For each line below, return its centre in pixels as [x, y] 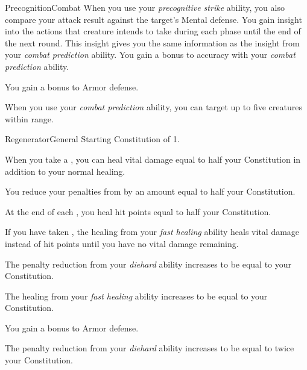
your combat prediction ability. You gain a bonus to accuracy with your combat [150, 55]
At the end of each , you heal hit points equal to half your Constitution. [138, 211]
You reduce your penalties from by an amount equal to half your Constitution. [150, 191]
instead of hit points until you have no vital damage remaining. [122, 243]
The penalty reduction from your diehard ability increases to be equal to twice [150, 348]
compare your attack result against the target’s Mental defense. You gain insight [153, 19]
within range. [29, 118]
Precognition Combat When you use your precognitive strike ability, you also [145, 7]
